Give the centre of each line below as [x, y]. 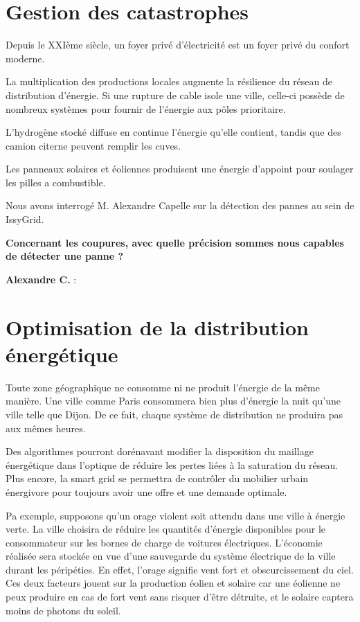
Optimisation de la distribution [157, 327]
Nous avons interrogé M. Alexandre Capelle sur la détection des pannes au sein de [180, 205]
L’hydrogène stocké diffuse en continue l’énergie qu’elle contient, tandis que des [173, 132]
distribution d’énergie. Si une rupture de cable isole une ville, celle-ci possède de [175, 95]
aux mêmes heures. [46, 428]
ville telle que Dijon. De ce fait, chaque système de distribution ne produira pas [174, 414]
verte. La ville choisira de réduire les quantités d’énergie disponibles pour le [166, 529]
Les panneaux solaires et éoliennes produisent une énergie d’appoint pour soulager [180, 169]
